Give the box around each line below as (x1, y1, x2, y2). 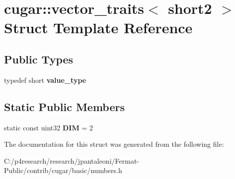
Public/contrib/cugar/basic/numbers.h (4, 165, 122, 176)
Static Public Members (4, 99, 125, 114)
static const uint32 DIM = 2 (4, 122, 93, 132)
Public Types (4, 51, 74, 66)
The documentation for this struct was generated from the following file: (4, 139, 224, 149)
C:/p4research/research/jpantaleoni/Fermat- (4, 155, 139, 166)
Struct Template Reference (4, 17, 193, 38)
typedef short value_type (4, 74, 86, 85)
